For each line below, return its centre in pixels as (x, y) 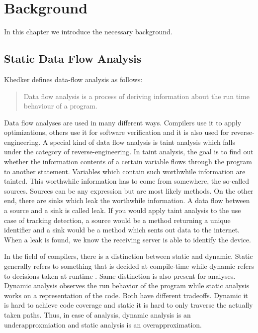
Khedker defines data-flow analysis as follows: (73, 79)
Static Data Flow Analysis (73, 58)
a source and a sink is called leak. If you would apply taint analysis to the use (123, 210)
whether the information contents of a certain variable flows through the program (128, 162)
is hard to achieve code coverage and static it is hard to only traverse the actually (129, 305)
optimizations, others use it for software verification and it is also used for (117, 132)
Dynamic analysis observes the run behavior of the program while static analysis (127, 285)
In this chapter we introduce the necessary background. (88, 32)
